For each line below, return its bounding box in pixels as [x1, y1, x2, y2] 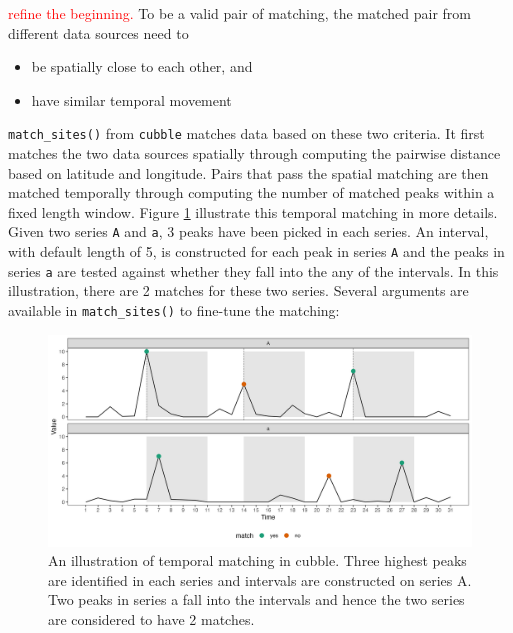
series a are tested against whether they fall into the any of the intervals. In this [8, 260, 499, 281]
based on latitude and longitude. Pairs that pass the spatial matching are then [8, 162, 489, 183]
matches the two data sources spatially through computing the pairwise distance [8, 143, 501, 164]
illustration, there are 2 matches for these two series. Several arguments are [8, 280, 469, 301]
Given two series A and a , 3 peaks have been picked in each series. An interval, [8, 221, 489, 242]
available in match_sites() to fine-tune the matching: [8, 299, 340, 320]
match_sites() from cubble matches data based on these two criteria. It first [8, 123, 485, 144]
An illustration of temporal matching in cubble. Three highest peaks [48, 550, 467, 571]
